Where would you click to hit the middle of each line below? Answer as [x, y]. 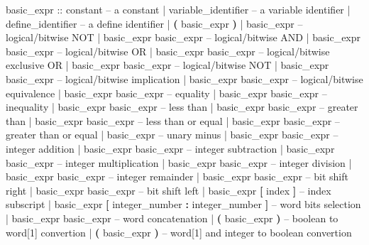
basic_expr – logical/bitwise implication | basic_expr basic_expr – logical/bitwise [184, 78]
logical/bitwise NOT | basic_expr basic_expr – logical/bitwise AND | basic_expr [183, 37]
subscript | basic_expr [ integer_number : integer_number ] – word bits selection [183, 204]
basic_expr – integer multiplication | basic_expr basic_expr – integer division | [179, 162]
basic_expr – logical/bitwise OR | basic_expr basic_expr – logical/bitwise [168, 51]
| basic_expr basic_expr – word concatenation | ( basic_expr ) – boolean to [172, 218]
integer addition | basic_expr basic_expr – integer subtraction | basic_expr [170, 148]
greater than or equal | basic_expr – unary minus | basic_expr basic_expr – [172, 135]
